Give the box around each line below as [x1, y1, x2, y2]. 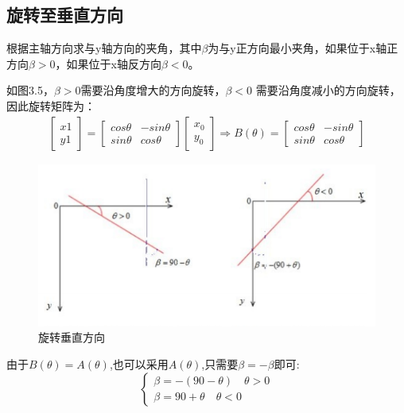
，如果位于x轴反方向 [55, 55, 161, 71]
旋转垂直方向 [38, 329, 105, 345]
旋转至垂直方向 [6, 2, 123, 27]
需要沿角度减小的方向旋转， [255, 82, 401, 98]
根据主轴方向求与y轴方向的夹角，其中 [6, 40, 202, 56]
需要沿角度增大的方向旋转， [80, 82, 226, 98]
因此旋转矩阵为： [6, 97, 95, 114]
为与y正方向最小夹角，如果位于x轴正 [208, 40, 398, 56]
